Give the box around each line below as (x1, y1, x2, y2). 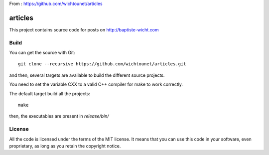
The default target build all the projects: (9, 90, 91, 97)
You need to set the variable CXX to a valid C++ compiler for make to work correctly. (9, 81, 183, 87)
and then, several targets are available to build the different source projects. (9, 72, 165, 78)
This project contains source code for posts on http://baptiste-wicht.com (9, 26, 159, 32)
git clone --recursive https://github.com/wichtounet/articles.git (18, 61, 186, 67)
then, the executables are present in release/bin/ (9, 113, 109, 119)
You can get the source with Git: (9, 50, 75, 56)
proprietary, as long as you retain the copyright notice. (9, 143, 121, 149)
